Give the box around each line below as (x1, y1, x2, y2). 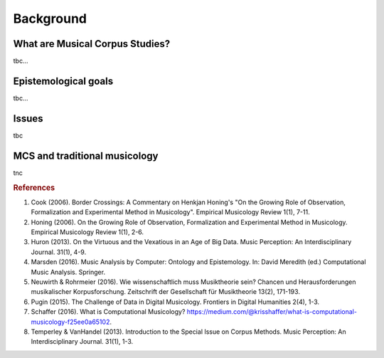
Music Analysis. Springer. (31, 268, 106, 276)
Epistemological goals (13, 75, 114, 87)
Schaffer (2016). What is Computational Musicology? (31, 307, 186, 316)
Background (13, 11, 87, 26)
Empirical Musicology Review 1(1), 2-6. (31, 228, 144, 236)
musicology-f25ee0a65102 (31, 317, 110, 326)
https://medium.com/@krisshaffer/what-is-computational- (186, 307, 357, 316)
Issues (13, 112, 43, 125)
